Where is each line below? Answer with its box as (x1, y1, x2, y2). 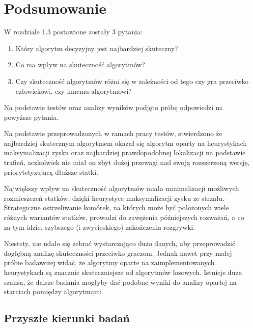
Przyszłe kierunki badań (4, 310, 130, 326)
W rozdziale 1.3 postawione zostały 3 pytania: (4, 27, 142, 37)
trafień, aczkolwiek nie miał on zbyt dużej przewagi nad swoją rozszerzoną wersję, (4, 157, 250, 167)
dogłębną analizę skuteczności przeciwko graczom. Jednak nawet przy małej (4, 247, 232, 258)
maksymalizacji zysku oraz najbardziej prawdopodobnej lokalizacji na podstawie (4, 147, 246, 158)
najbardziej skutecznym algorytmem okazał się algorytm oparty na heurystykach (4, 137, 247, 148)
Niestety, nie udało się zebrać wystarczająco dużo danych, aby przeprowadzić (4, 238, 235, 248)
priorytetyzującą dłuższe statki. (4, 166, 98, 177)
